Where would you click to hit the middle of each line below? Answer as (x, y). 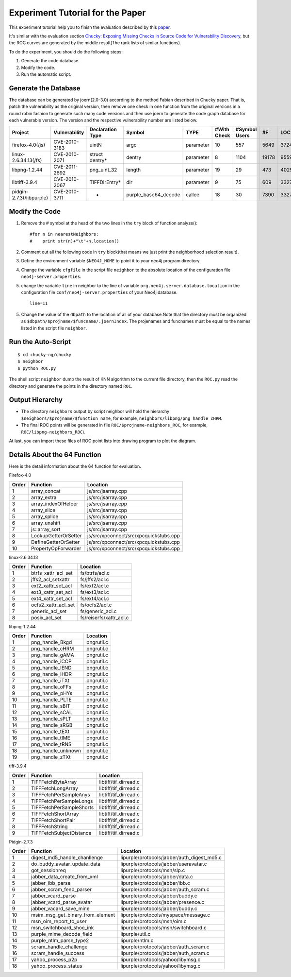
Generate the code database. (50, 61)
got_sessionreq (48, 871)
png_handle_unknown (56, 751)
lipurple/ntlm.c (137, 941)
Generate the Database (45, 88)
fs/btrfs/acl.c (95, 573)
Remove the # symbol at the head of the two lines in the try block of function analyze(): (109, 223)
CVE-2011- (66, 167)
